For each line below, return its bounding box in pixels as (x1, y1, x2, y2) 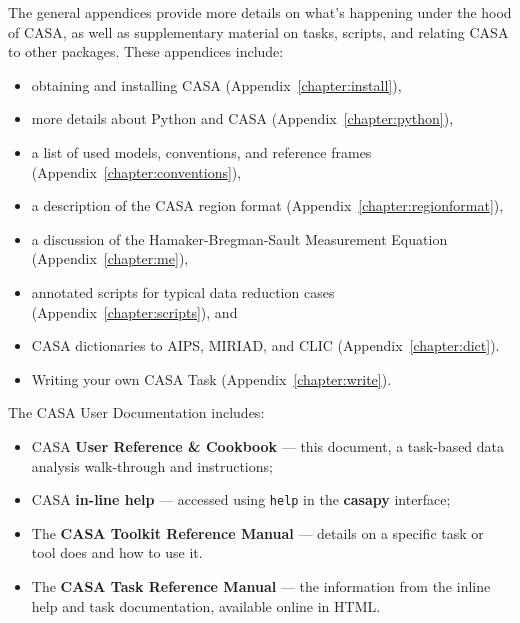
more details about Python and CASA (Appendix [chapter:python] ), (31, 108, 454, 129)
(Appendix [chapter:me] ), (31, 248, 189, 269)
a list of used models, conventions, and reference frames (31, 141, 372, 162)
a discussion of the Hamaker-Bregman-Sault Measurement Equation (31, 228, 448, 249)
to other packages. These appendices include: (8, 41, 284, 62)
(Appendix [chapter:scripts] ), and (31, 301, 238, 322)
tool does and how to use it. (31, 542, 203, 563)
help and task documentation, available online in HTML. (31, 595, 381, 616)
